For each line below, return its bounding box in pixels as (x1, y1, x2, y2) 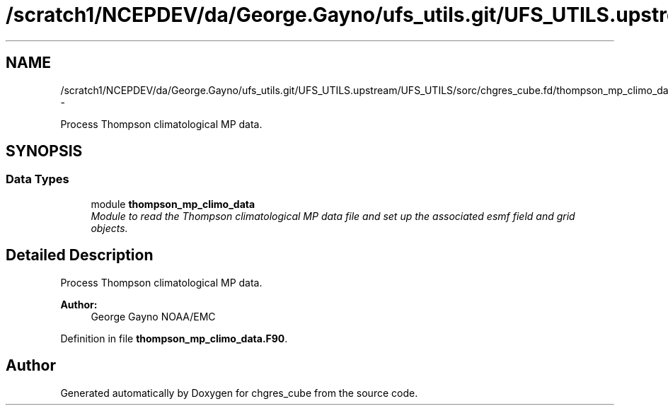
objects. (91, 221, 128, 234)
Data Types (6, 172, 69, 187)
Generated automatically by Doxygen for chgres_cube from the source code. (60, 386, 418, 399)
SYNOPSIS (6, 142, 83, 161)
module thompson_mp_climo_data (91, 197, 255, 210)
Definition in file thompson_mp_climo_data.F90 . (60, 332, 288, 345)
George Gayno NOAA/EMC (91, 310, 216, 323)
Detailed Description (6, 246, 154, 265)
